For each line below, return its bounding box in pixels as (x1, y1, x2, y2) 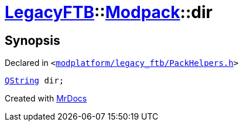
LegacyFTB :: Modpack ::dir (5, 2, 213, 22)
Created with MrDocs (5, 93, 87, 104)
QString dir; (5, 76, 64, 86)
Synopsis (5, 33, 60, 48)
